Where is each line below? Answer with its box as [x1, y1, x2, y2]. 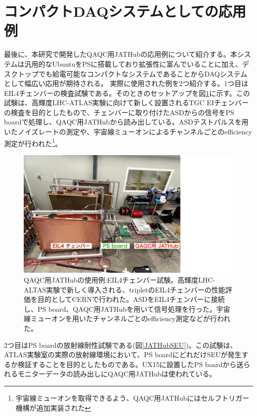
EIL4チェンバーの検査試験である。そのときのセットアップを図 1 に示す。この [4, 87, 250, 98]
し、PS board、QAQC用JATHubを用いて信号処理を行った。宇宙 [24, 303, 230, 314]
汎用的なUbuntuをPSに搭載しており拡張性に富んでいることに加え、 [24, 58, 243, 69]
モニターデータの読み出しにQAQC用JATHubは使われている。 [17, 369, 216, 379]
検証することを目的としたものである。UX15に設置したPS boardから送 [17, 359, 244, 369]
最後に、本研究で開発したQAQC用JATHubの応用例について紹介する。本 [4, 49, 237, 59]
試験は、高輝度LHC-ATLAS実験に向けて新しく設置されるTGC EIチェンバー [4, 97, 249, 108]
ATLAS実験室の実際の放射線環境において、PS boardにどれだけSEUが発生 [4, 349, 242, 360]
